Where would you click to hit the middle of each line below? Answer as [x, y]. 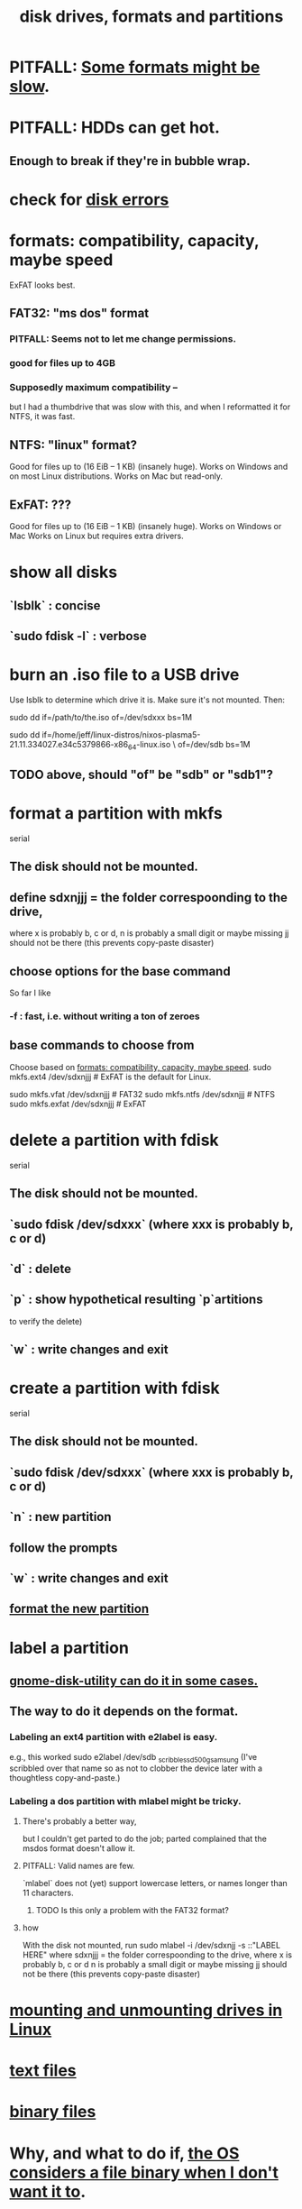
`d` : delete [41, 1269]
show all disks [64, 572]
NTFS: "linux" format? [73, 445]
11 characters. [48, 1893]
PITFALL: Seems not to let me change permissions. [123, 339]
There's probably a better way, [79, 1821]
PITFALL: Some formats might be [135, 67]
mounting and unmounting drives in [146, 2010]
